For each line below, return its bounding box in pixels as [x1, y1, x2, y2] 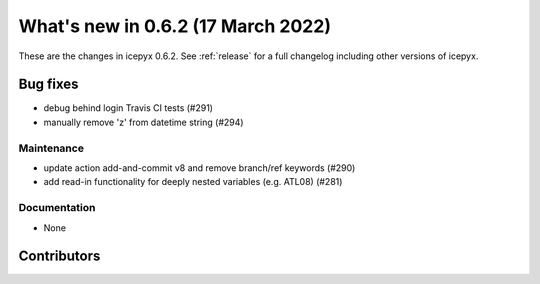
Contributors [18, 248, 101, 265]
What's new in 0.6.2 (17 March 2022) [18, 15, 332, 37]
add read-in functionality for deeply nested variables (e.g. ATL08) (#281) [43, 176, 343, 188]
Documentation [18, 201, 96, 215]
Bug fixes [18, 76, 79, 93]
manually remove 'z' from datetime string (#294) [43, 116, 244, 128]
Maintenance [18, 141, 85, 155]
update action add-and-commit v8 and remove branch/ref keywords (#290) [43, 161, 356, 174]
